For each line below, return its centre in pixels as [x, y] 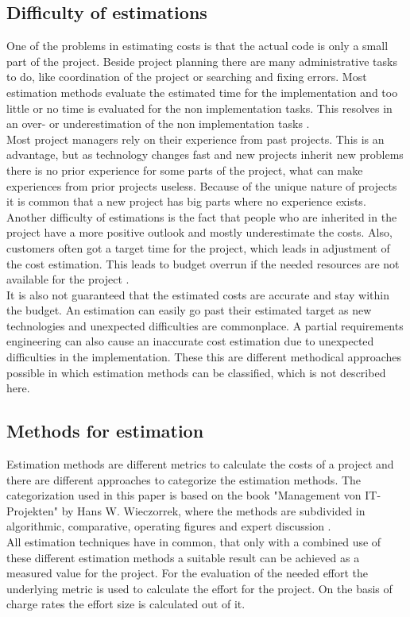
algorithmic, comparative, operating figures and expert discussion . [169, 526]
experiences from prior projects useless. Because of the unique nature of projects [202, 185]
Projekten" [32, 510]
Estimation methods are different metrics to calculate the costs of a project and [200, 464]
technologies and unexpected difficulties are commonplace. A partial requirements [205, 325]
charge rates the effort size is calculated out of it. [126, 604]
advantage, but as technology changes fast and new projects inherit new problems [205, 154]
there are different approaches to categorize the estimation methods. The [184, 479]
